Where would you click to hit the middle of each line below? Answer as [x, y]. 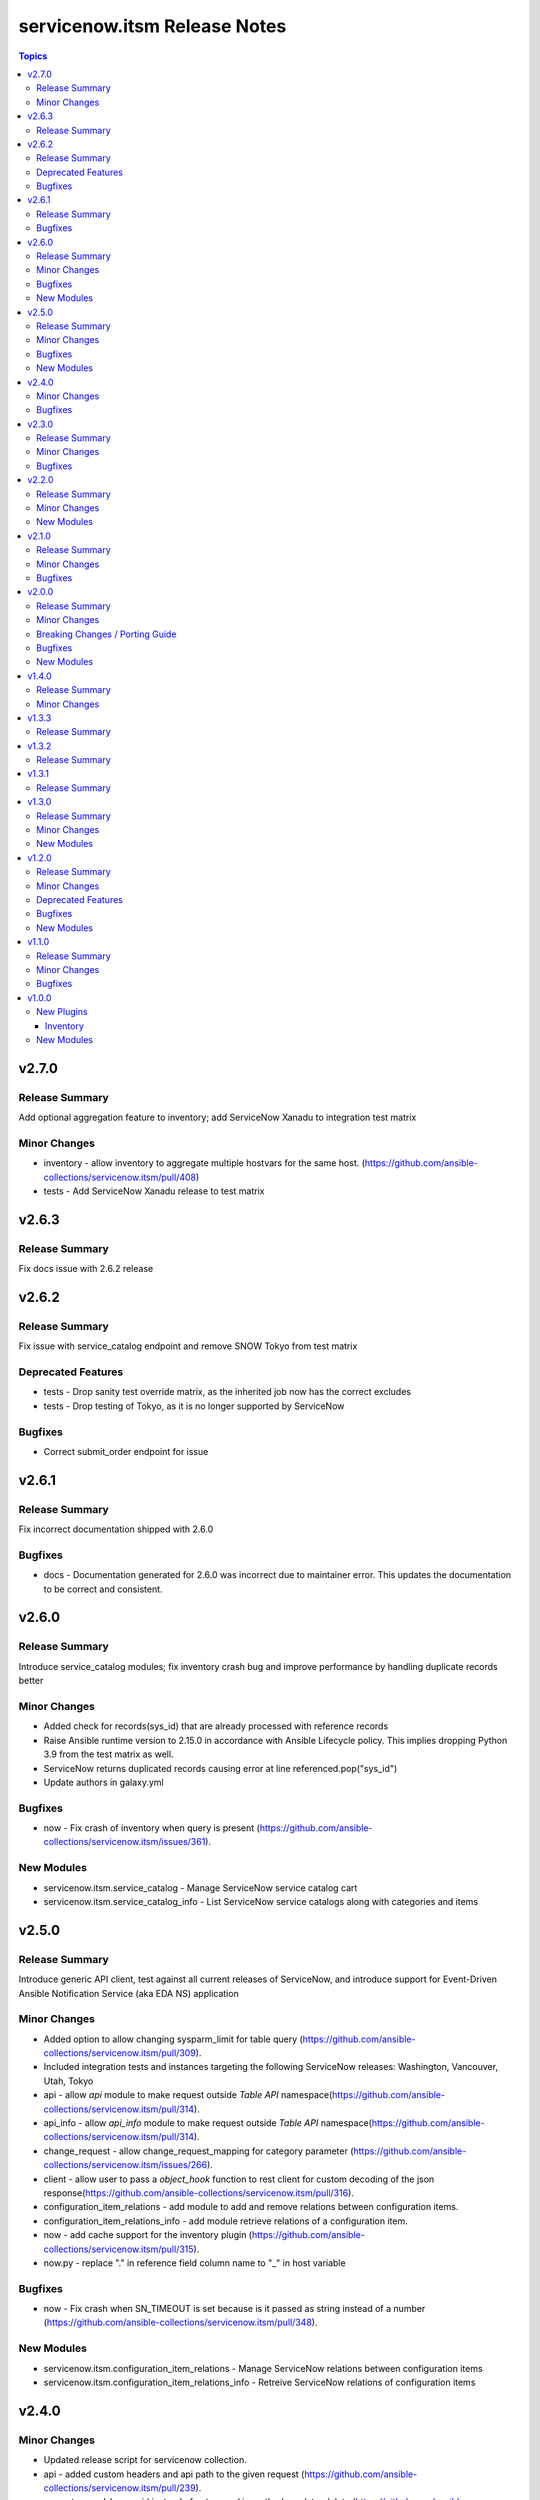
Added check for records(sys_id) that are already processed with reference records [216, 1726]
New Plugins [62, 1012]
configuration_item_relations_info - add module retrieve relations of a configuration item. [226, 2221]
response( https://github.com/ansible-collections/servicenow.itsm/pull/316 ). [199, 2192]
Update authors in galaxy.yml [103, 1782]
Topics [33, 56]
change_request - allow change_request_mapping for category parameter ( [198, 2151]
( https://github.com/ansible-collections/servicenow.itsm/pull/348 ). [180, 2322]
